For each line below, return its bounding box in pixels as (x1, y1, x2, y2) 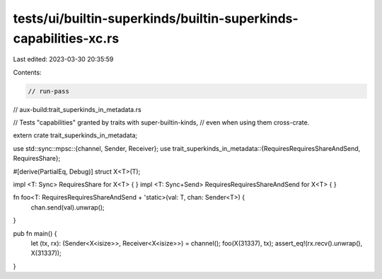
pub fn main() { (13, 229, 57, 237)
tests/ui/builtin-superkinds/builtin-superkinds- (13, 11, 299, 26)
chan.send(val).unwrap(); (30, 203, 105, 212)
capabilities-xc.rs (13, 30, 120, 46)
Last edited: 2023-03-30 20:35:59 (13, 55, 114, 64)
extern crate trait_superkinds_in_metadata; (13, 131, 138, 139)
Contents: (13, 68, 42, 76)
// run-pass (28, 87, 70, 95)
